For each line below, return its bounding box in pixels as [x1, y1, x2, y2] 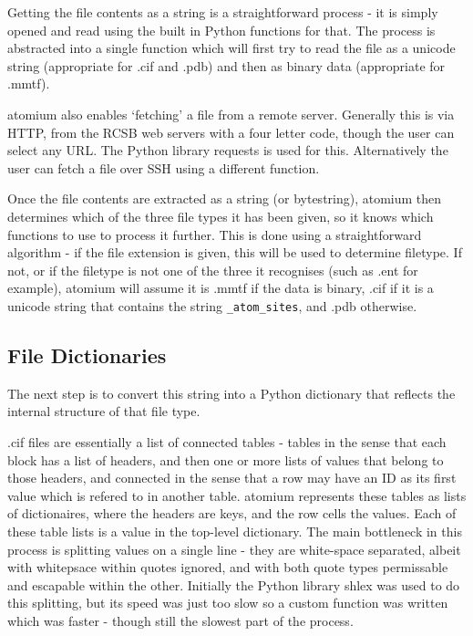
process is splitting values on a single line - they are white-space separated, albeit [7, 539, 461, 558]
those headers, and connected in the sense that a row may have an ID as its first [7, 468, 457, 487]
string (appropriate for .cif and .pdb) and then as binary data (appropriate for [7, 56, 446, 75]
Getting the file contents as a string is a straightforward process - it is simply [7, 3, 438, 21]
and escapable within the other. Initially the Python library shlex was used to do [7, 575, 460, 594]
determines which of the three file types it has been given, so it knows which [7, 206, 434, 225]
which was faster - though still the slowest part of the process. [7, 610, 354, 630]
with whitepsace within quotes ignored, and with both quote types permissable [7, 558, 448, 577]
